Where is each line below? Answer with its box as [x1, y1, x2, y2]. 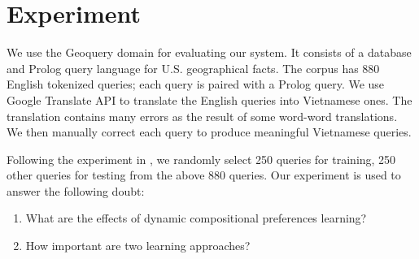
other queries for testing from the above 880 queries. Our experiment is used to [7, 166, 401, 183]
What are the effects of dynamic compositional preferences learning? [25, 209, 367, 227]
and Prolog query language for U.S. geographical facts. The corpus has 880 [7, 59, 380, 76]
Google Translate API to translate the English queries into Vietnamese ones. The [7, 91, 412, 108]
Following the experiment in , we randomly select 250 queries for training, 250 [7, 150, 396, 167]
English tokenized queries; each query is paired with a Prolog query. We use [7, 76, 385, 93]
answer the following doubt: [7, 182, 145, 199]
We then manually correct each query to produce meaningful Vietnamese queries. [7, 123, 412, 140]
